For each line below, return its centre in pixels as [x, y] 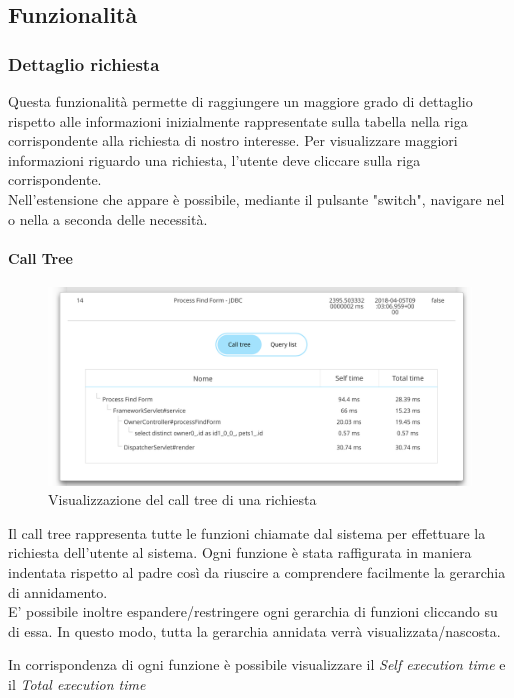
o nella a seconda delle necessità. [108, 218]
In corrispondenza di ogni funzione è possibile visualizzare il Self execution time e [257, 664]
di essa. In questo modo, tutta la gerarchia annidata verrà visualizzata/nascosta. [254, 630]
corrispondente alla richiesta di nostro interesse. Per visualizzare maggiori [233, 140]
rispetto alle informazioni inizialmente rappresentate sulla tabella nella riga [238, 120]
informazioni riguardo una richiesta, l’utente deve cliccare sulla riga [214, 159]
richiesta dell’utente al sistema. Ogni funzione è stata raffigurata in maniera [240, 552]
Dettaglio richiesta [84, 63]
